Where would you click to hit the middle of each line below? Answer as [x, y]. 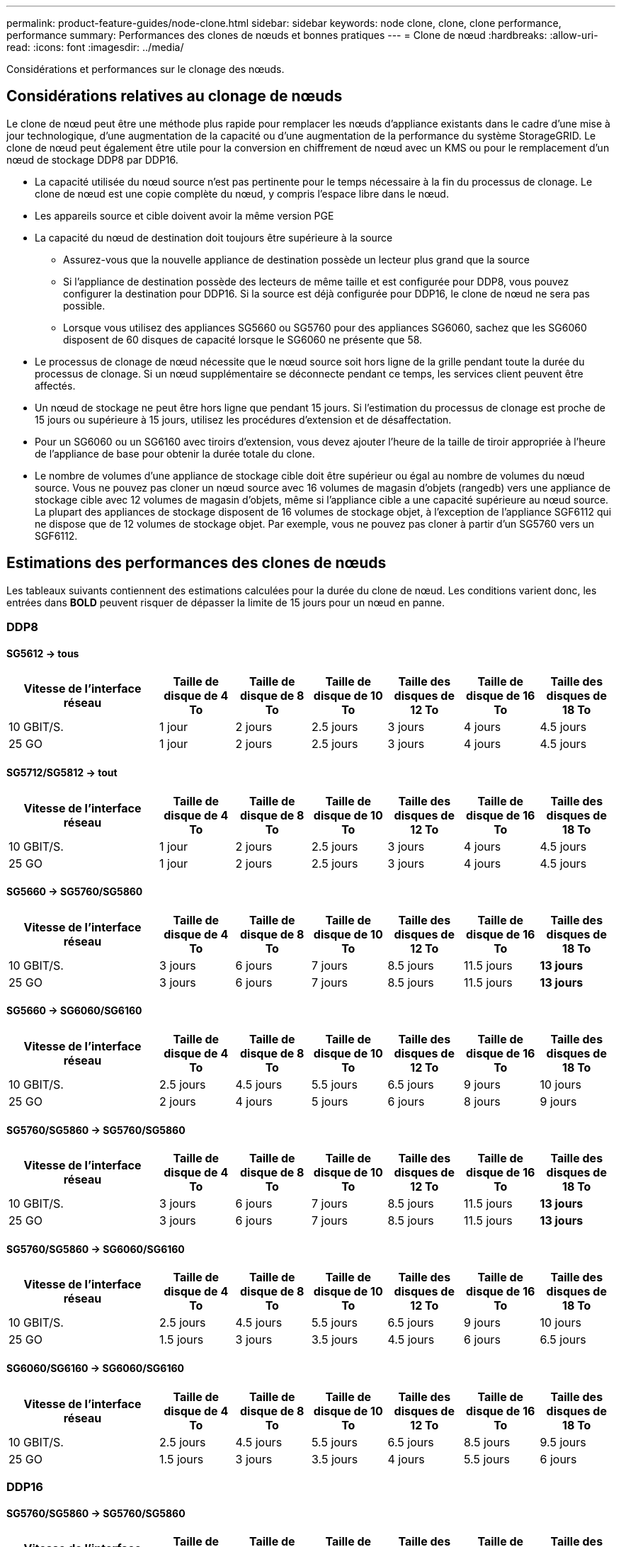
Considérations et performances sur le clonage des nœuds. [146, 69]
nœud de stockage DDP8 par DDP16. [92, 159]
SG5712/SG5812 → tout [62, 772]
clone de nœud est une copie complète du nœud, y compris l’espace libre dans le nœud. [242, 193]
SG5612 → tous [43, 653]
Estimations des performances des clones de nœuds [196, 563]
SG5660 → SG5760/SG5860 [75, 892]
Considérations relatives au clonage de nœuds [175, 96]
